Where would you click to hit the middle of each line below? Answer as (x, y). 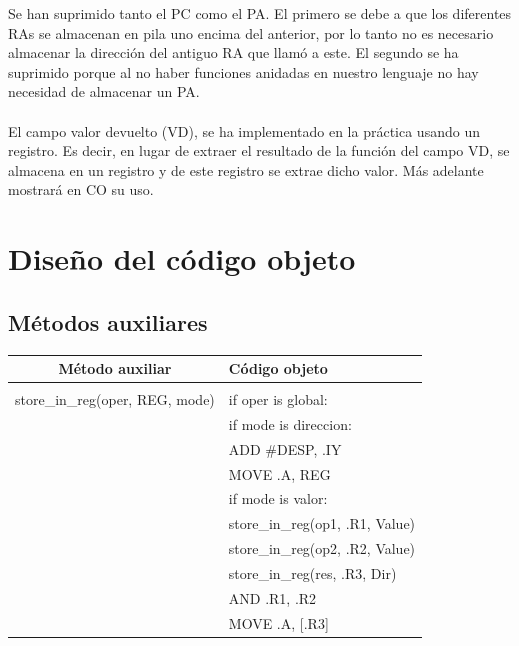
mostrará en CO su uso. (81, 189)
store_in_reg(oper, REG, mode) (115, 399)
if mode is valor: (278, 498)
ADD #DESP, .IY (285, 448)
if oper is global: (278, 399)
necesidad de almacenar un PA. (104, 91)
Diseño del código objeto (182, 258)
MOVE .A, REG (279, 473)
